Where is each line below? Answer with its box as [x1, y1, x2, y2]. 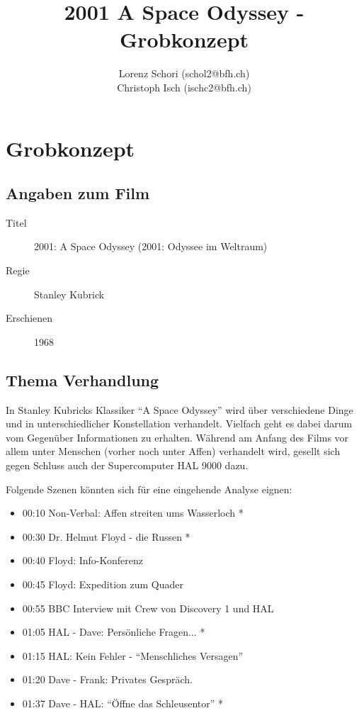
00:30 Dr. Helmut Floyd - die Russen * [22, 529, 190, 544]
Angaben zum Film [6, 182, 150, 204]
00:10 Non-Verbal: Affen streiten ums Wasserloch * [22, 505, 244, 520]
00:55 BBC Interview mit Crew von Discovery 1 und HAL [22, 600, 274, 615]
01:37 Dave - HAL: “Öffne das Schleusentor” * [22, 695, 224, 710]
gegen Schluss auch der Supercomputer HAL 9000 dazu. [6, 458, 249, 473]
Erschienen [6, 310, 53, 325]
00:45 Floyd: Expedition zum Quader [22, 577, 183, 591]
